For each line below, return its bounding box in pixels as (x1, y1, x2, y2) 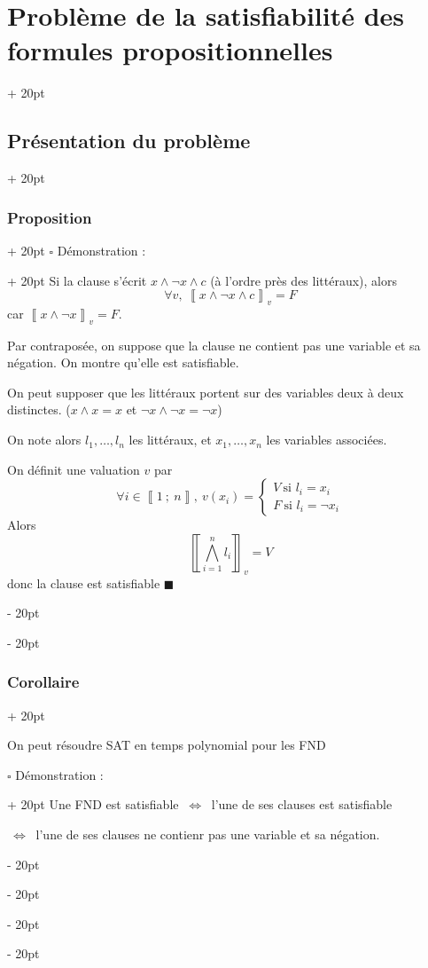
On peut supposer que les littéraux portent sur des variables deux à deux (7, 382, 404, 401)
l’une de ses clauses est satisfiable (211, 795, 393, 814)
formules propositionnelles (7, 32, 333, 68)
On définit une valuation (7, 460, 140, 478)
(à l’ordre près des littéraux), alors (210, 271, 398, 289)
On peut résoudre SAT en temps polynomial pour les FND (7, 736, 326, 754)
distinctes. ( (7, 400, 71, 419)
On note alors (7, 430, 82, 449)
